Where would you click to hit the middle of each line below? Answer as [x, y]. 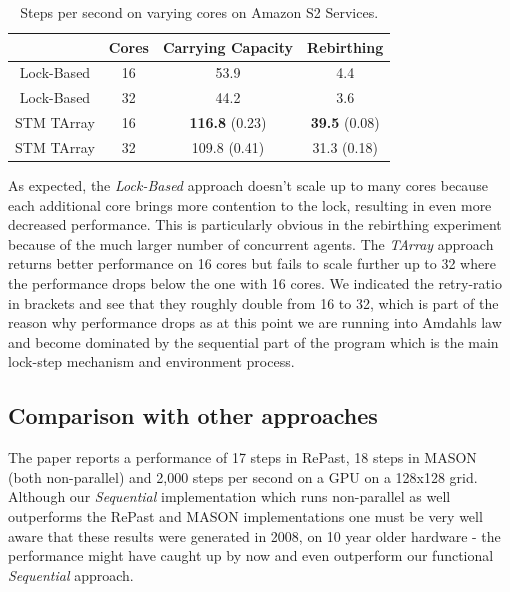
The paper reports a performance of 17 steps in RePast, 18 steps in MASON [242, 457]
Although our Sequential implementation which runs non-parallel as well [229, 496]
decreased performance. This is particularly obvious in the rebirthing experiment [255, 224]
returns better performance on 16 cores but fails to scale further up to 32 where [252, 263]
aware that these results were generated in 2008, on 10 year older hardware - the [254, 535]
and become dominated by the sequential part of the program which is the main [253, 341]
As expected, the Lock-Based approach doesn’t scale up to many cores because [248, 185]
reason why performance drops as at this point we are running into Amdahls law [255, 322]
